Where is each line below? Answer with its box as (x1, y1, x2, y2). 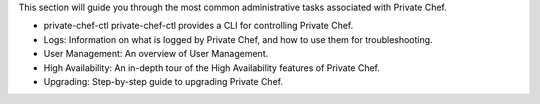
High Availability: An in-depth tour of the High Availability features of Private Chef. (43, 61, 380, 74)
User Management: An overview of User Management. (43, 48, 269, 60)
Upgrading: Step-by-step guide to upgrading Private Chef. (43, 75, 284, 87)
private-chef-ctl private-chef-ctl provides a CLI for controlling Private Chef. (43, 20, 354, 32)
